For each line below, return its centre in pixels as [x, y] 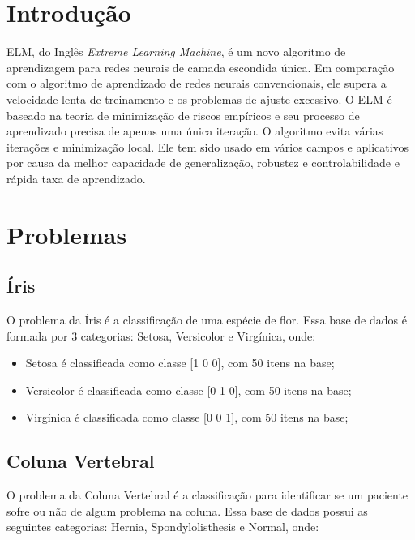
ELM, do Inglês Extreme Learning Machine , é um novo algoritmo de [176, 51]
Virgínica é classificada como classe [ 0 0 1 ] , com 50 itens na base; [187, 417]
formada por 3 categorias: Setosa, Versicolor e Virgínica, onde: [161, 335]
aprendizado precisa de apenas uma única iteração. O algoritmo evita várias [195, 131]
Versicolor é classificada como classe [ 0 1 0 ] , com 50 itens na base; [188, 390]
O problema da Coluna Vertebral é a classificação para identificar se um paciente [207, 495]
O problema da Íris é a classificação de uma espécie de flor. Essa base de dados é [207, 320]
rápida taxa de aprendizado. [76, 178]
